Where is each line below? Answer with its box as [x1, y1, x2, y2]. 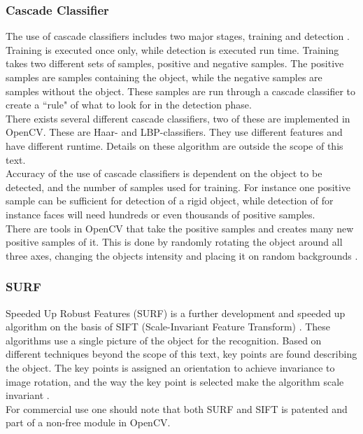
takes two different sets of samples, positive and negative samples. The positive [6, 56, 344, 71]
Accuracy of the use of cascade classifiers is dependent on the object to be [6, 166, 322, 181]
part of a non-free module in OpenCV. [6, 415, 171, 430]
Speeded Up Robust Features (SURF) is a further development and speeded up [6, 305, 346, 320]
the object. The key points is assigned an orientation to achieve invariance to [6, 360, 335, 374]
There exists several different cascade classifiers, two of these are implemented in [6, 111, 350, 125]
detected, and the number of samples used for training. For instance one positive [6, 179, 351, 194]
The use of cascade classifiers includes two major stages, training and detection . [6, 29, 350, 43]
